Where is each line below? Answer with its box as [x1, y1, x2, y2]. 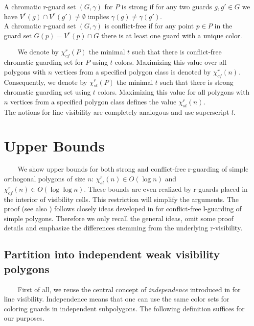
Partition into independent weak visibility [4, 247, 220, 262]
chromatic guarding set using [4, 87, 91, 97]
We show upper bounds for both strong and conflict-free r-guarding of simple [17, 164, 249, 174]
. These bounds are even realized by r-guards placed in [84, 183, 248, 194]
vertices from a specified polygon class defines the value [10, 96, 177, 106]
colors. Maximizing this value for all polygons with [97, 87, 250, 97]
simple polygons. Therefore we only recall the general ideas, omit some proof [4, 213, 234, 223]
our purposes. [4, 313, 45, 323]
